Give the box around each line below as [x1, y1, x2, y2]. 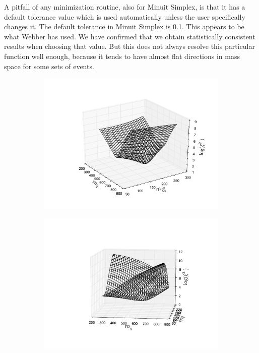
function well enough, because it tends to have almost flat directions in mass [4, 50, 240, 61]
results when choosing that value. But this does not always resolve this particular [4, 41, 255, 51]
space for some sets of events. [4, 61, 94, 71]
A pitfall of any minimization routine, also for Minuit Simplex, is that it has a [4, 2, 245, 12]
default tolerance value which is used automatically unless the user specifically [4, 11, 245, 22]
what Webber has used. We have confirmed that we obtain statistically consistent [4, 31, 255, 41]
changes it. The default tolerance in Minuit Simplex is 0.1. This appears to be [4, 21, 244, 32]
